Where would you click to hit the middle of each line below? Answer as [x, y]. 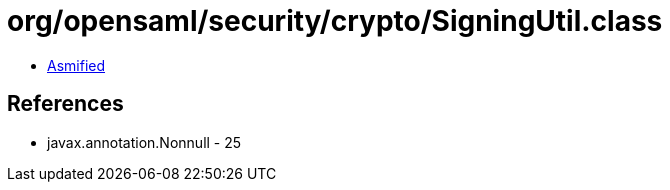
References [65, 104]
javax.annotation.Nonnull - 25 [144, 142]
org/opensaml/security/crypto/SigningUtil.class [335, 21]
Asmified [76, 65]
